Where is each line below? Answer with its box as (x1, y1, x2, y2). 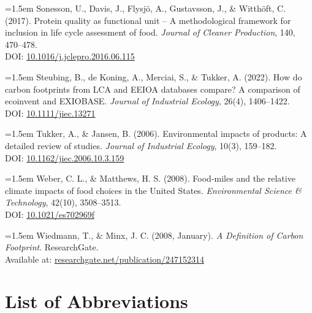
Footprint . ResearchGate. (5, 241, 99, 253)
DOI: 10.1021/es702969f (5, 207, 95, 220)
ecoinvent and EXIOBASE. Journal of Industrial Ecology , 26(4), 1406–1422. (5, 95, 290, 107)
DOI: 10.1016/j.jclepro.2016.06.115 (5, 50, 135, 63)
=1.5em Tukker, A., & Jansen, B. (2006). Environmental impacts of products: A (5, 127, 307, 140)
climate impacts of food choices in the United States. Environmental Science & (5, 184, 302, 196)
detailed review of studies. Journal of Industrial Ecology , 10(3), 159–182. (5, 139, 277, 152)
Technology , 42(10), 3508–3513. (5, 196, 121, 209)
